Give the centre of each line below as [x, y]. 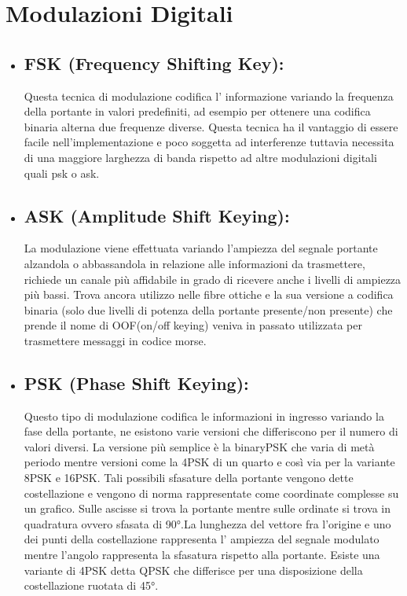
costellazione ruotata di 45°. [91, 585]
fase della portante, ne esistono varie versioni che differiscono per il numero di [211, 431]
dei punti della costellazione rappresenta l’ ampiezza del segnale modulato [202, 539]
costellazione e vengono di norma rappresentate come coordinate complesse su [211, 493]
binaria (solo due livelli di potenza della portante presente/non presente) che [208, 309]
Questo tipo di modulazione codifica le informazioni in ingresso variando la [204, 416]
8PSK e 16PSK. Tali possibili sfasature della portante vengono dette [189, 478]
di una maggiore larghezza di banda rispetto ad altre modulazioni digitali [200, 157]
